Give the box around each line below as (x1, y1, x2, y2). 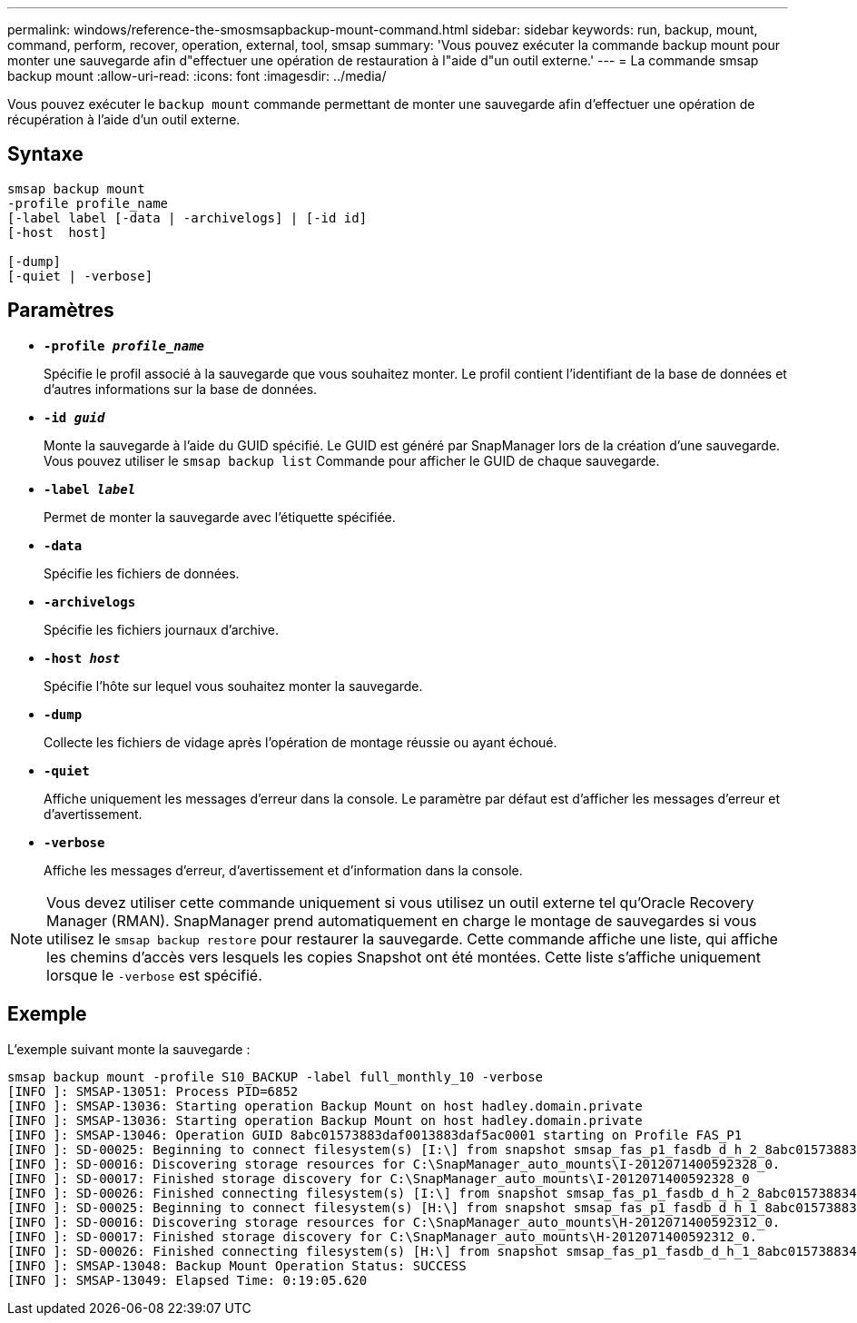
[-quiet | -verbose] (7, 268, 153, 283)
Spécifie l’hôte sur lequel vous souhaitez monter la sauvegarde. (44, 677, 423, 694)
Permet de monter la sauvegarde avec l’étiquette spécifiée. (44, 508, 396, 525)
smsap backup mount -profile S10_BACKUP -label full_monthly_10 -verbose (7, 1069, 544, 1084)
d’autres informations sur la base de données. (44, 380, 318, 397)
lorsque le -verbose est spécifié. (46, 965, 262, 984)
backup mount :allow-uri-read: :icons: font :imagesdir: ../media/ (7, 68, 387, 84)
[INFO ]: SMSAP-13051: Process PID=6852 (7, 1083, 299, 1099)
